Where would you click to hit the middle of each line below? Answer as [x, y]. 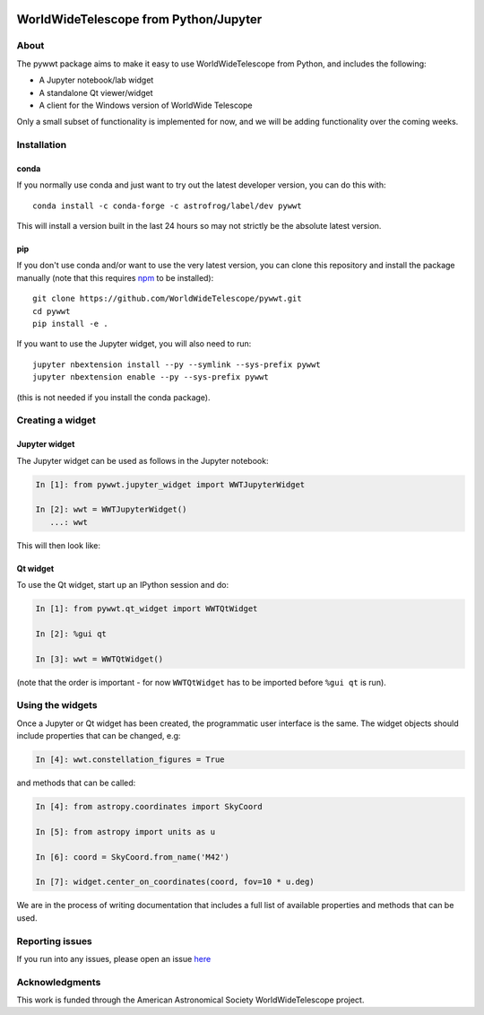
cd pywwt [52, 311]
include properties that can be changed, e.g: [99, 736]
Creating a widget [56, 420]
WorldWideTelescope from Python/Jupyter [139, 19]
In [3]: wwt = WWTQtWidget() [99, 659]
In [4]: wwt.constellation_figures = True [130, 760]
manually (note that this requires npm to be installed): [115, 277]
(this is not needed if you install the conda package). [113, 397]
